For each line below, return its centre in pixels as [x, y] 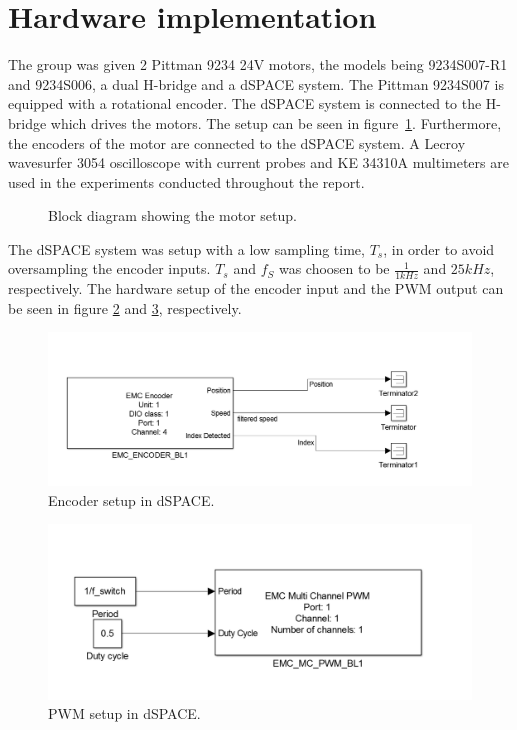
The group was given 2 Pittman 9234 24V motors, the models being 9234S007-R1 [258, 64]
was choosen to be [334, 268]
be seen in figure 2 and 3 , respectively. [125, 307]
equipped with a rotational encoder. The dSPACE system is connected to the [245, 103]
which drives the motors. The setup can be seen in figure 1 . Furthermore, [276, 122]
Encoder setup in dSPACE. [131, 499]
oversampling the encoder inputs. [109, 268]
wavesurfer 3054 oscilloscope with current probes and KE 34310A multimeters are [258, 162]
